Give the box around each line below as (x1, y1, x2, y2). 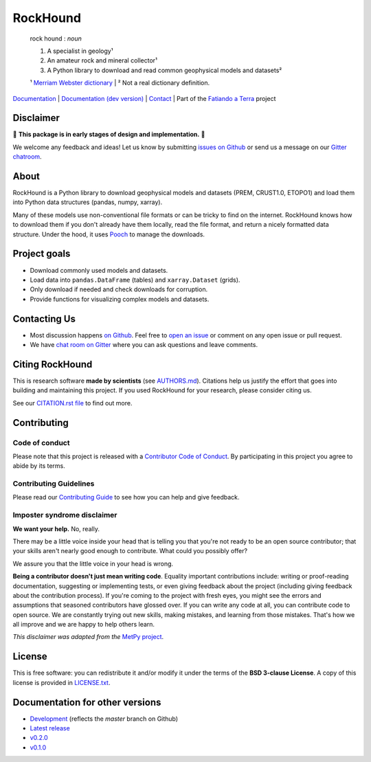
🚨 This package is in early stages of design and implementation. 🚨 (12, 131, 205, 139)
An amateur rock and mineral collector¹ (47, 56, 157, 65)
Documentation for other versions (12, 696, 161, 708)
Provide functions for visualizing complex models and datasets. (30, 295, 210, 303)
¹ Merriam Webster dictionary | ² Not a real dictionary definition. (30, 79, 210, 87)
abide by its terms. (12, 462, 65, 470)
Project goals (12, 248, 71, 260)
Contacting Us (12, 313, 76, 324)
